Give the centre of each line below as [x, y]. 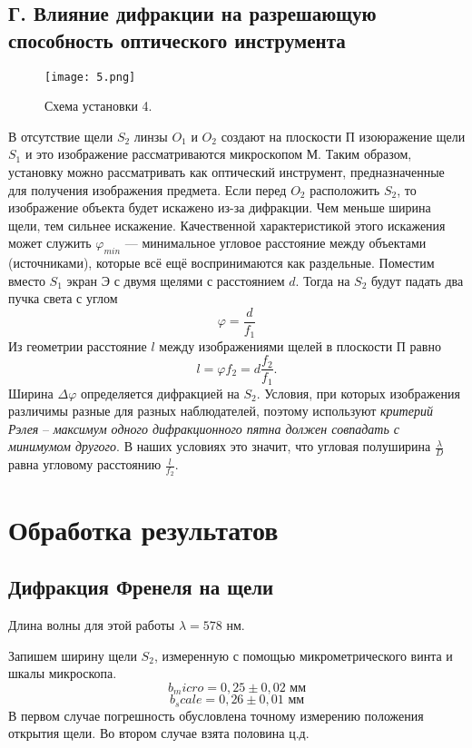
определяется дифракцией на [160, 393]
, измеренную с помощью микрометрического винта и [303, 655]
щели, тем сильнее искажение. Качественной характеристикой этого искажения [227, 225]
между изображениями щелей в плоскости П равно [300, 345]
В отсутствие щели [61, 136]
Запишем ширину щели [73, 655]
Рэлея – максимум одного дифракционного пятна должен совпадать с [204, 428]
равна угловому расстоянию [85, 464]
